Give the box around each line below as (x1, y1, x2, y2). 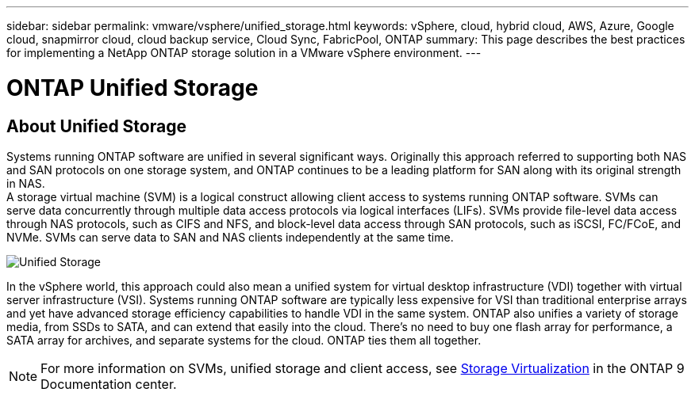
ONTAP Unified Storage (6, 74, 259, 101)
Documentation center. (40, 375, 177, 392)
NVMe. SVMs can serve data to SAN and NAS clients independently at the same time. (6, 230, 454, 244)
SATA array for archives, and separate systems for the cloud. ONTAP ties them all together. (6, 333, 482, 347)
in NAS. (6, 176, 45, 190)
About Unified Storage (6, 116, 186, 136)
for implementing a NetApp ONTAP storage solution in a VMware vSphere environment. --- (6, 46, 482, 59)
